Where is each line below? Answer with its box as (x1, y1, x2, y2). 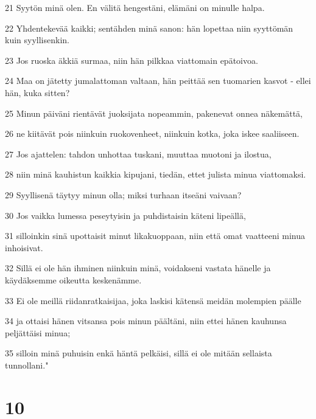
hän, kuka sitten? (5, 86, 70, 99)
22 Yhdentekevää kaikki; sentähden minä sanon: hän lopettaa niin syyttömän (5, 21, 293, 34)
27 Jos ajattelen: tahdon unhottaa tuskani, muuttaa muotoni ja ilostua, (5, 147, 272, 160)
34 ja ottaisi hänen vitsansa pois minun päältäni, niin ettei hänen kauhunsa (5, 314, 287, 327)
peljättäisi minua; (5, 326, 71, 339)
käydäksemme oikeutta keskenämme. (5, 273, 142, 286)
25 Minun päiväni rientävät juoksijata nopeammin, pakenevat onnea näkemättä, (5, 106, 303, 119)
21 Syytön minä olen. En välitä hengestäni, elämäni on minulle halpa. (5, 1, 265, 13)
